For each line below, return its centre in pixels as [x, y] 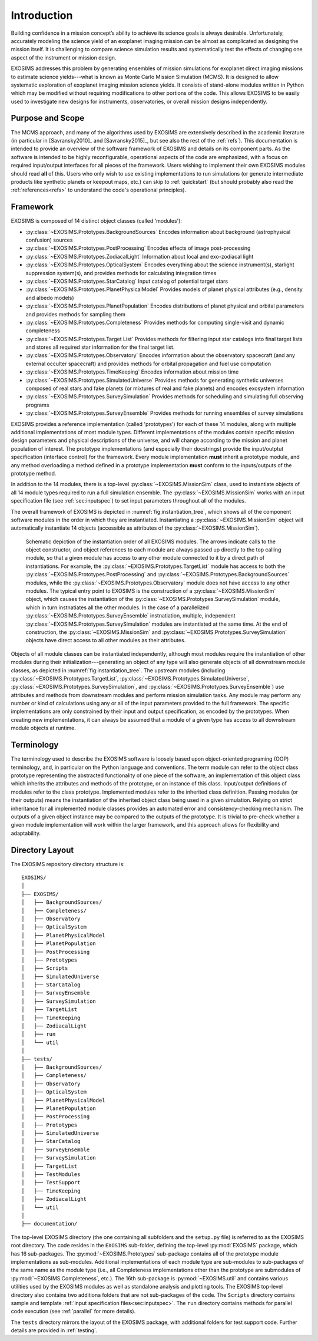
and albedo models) [50, 298]
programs [37, 405]
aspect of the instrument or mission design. [64, 57]
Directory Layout [42, 850]
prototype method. [34, 473]
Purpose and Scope [48, 118]
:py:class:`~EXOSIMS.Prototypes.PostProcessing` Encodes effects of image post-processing [138, 248]
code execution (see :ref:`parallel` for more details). [73, 1312]
